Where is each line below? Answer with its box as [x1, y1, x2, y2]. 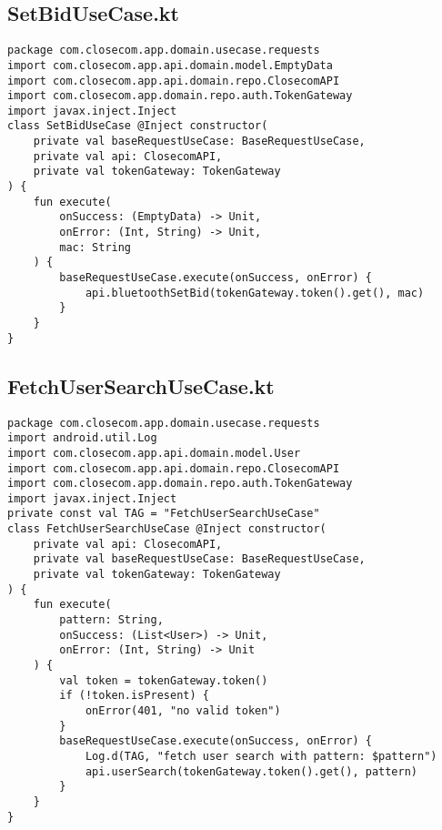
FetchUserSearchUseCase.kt [7, 371, 275, 400]
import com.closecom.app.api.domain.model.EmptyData [7, 58, 333, 72]
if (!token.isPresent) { [59, 689, 209, 703]
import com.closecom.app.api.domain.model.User [7, 446, 301, 460]
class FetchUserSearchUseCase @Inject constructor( [7, 522, 326, 536]
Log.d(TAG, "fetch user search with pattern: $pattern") [85, 749, 437, 763]
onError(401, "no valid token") [85, 704, 281, 717]
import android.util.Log [7, 431, 157, 445]
